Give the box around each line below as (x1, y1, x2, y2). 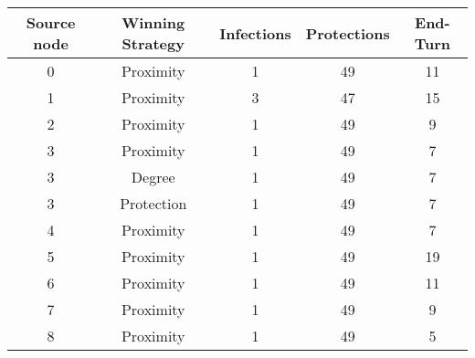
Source (26, 12, 76, 33)
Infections (219, 22, 291, 44)
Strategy (121, 33, 185, 54)
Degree (131, 166, 175, 187)
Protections (305, 22, 390, 44)
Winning (121, 12, 185, 33)
